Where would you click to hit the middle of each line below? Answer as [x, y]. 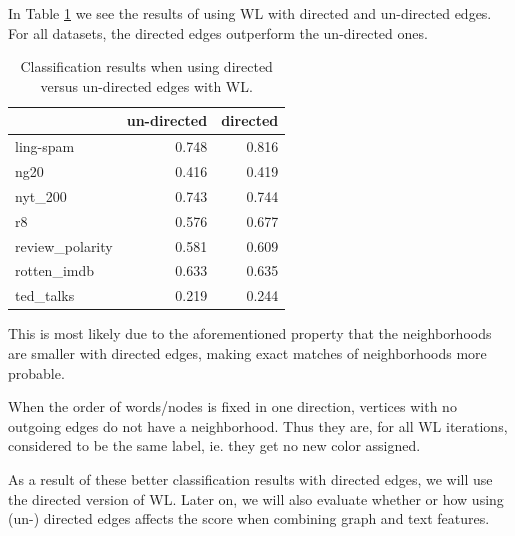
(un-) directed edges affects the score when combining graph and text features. [249, 518]
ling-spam [45, 146]
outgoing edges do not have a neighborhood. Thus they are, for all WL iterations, [258, 425]
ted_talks [45, 295]
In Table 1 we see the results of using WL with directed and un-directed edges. [250, 13]
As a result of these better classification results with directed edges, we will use [250, 478]
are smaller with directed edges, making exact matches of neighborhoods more [247, 352]
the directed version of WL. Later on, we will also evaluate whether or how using [256, 498]
